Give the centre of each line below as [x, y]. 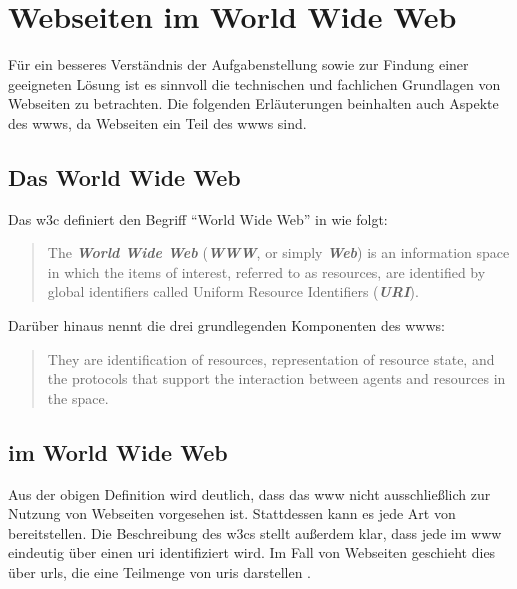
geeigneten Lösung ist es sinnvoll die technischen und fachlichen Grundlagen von [254, 83]
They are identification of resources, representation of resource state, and [271, 358]
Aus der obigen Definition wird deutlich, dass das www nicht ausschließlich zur [249, 493]
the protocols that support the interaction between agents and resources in [276, 378]
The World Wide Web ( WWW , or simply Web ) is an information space [278, 252]
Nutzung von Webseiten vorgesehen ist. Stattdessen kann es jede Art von [232, 513]
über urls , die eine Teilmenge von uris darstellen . [159, 572]
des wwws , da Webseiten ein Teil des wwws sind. [157, 122]
